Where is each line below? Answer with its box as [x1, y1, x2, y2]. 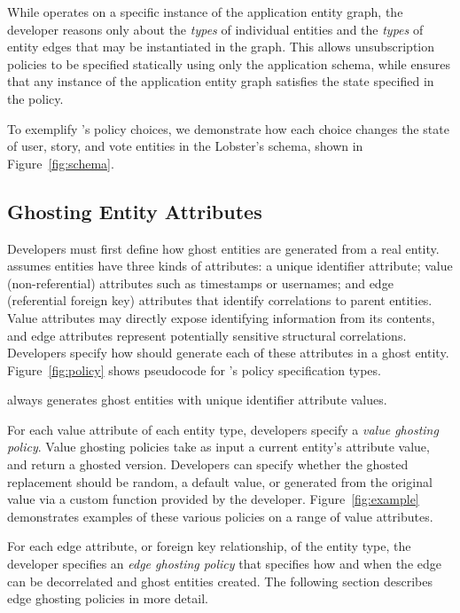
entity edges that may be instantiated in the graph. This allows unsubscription [7, 37, 435, 56]
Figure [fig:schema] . [7, 153, 114, 172]
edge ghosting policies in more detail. [7, 589, 208, 608]
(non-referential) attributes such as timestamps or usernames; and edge [7, 273, 394, 292]
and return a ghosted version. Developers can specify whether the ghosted [7, 455, 409, 474]
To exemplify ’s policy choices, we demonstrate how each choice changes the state [7, 119, 449, 138]
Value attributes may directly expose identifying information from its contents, [7, 308, 435, 326]
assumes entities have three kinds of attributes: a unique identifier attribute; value [7, 256, 453, 275]
